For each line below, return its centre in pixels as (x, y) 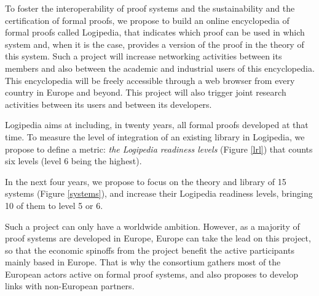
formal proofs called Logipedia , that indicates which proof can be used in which (155, 32)
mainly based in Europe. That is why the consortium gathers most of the (143, 262)
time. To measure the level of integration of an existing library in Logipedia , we (155, 136)
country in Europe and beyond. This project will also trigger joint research (146, 92)
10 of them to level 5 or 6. (54, 205)
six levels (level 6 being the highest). (73, 161)
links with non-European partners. (70, 286)
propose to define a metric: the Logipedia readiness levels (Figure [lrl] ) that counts (159, 149)
